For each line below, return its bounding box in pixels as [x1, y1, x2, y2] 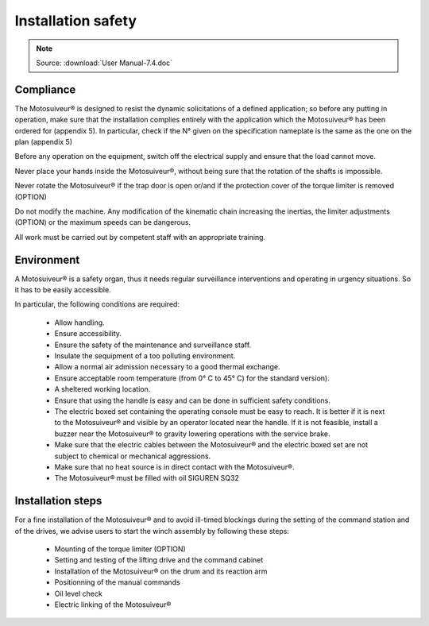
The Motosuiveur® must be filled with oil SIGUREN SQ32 [54, 473, 240, 483]
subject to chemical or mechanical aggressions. [54, 451, 211, 461]
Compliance [14, 83, 76, 96]
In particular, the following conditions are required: [14, 299, 180, 309]
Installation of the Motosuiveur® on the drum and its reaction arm [54, 566, 268, 576]
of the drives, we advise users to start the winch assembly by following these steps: [14, 526, 290, 535]
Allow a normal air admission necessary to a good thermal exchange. [54, 362, 281, 372]
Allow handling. [54, 318, 105, 327]
